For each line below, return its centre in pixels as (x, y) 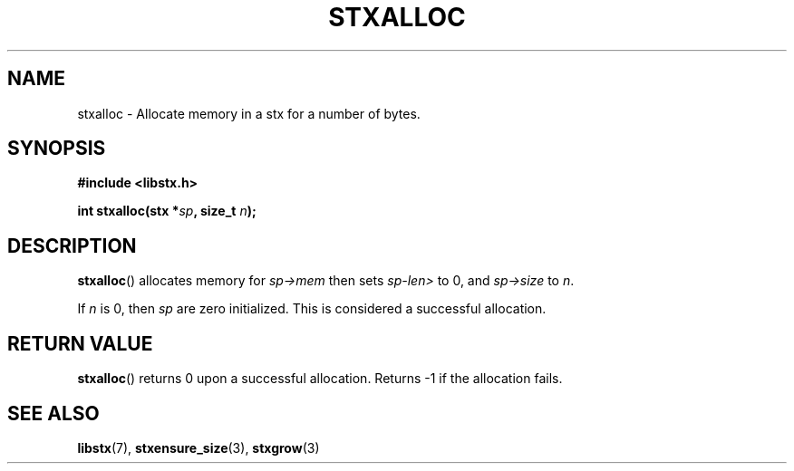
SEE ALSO (53, 413)
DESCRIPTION (72, 245)
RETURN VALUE (80, 343)
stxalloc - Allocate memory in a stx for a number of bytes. (249, 113)
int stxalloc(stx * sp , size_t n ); (167, 211)
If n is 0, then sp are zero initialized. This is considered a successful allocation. (312, 309)
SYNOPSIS (57, 149)
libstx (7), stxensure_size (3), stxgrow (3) (198, 447)
